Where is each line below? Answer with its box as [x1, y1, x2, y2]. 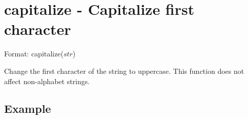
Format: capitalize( [4, 48, 64, 59]
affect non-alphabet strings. [4, 75, 90, 86]
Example [4, 101, 51, 116]
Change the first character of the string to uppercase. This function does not [4, 65, 244, 76]
